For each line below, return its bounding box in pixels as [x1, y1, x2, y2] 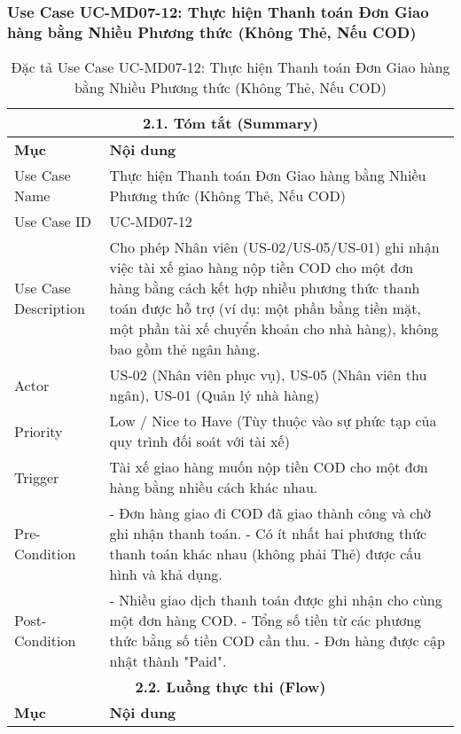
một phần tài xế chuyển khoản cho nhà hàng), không [109, 318, 439, 340]
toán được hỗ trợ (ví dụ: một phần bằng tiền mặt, [109, 298, 421, 319]
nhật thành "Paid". [109, 651, 227, 672]
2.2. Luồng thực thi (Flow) [135, 676, 326, 698]
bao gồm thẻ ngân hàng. [109, 339, 261, 360]
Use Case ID [14, 211, 92, 232]
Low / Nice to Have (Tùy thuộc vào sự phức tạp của [109, 410, 437, 432]
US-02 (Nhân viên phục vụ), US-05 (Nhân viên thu [109, 364, 427, 386]
